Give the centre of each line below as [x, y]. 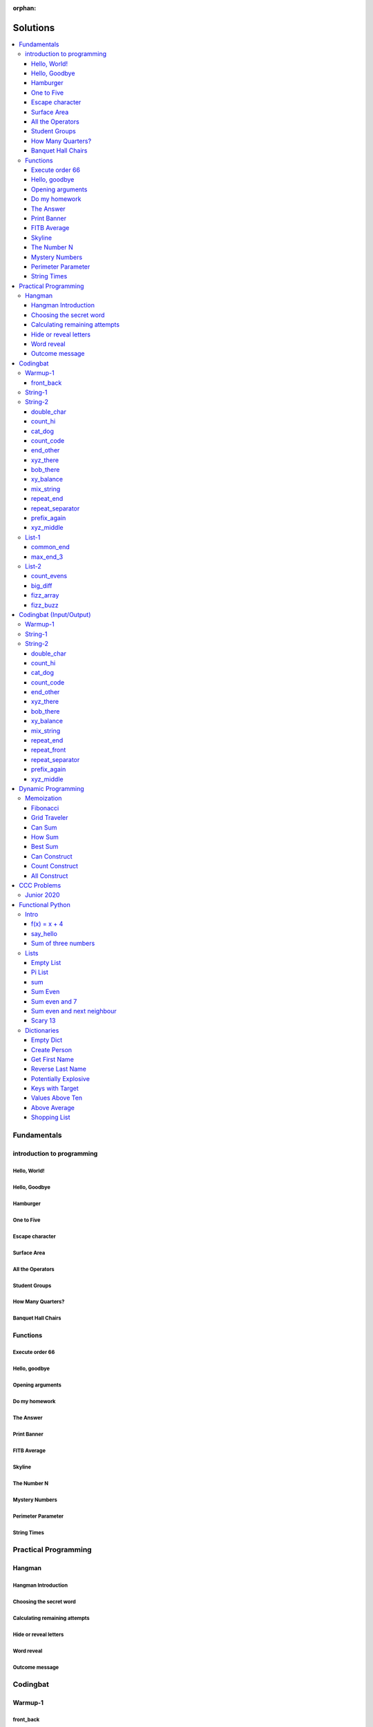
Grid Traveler [50, 818]
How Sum [45, 837]
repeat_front [49, 750]
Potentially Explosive [60, 1078]
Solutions [34, 28]
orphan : [25, 8]
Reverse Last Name [59, 1069]
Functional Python [45, 904]
